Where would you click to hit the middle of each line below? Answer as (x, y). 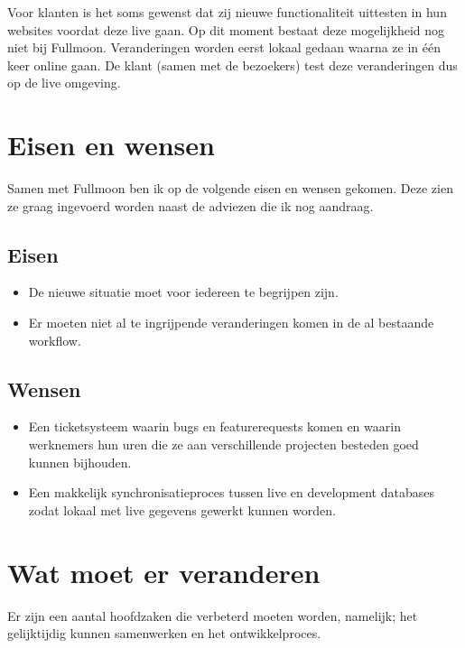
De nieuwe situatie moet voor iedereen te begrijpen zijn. (183, 292)
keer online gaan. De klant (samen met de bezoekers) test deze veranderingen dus (232, 65)
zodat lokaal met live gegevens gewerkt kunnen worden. (182, 509)
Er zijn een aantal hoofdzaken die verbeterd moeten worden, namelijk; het (213, 615)
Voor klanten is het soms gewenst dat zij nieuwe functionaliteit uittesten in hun (227, 12)
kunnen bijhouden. (80, 462)
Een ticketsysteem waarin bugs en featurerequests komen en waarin (214, 426)
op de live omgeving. (64, 83)
